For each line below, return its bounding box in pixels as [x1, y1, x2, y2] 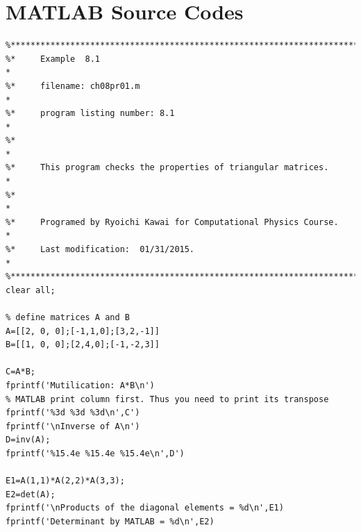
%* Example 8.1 [6, 53, 101, 64]
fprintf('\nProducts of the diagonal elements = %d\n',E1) [6, 503, 284, 513]
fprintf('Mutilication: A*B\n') [6, 380, 155, 390]
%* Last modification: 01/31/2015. [6, 244, 195, 255]
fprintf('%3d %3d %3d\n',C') [6, 408, 140, 418]
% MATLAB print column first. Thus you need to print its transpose [6, 394, 329, 404]
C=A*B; [6, 367, 35, 377]
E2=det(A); [6, 489, 56, 499]
